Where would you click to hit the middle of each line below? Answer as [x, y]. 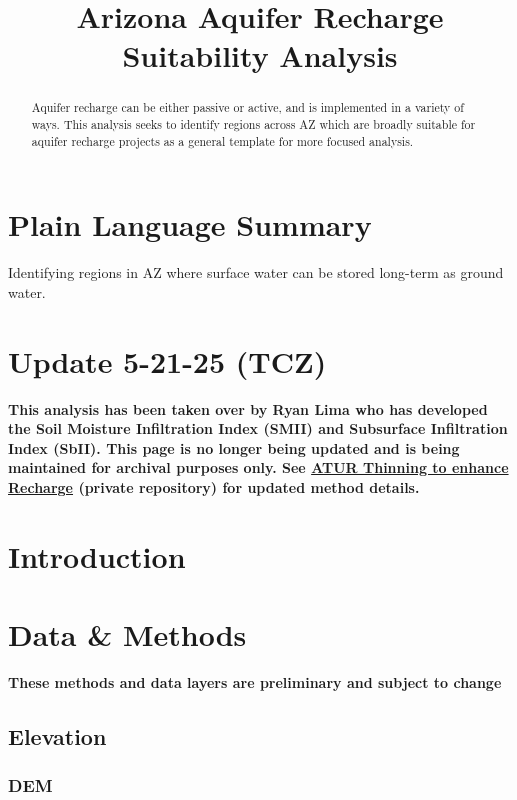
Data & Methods [127, 634]
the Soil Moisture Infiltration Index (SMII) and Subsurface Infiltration [258, 428]
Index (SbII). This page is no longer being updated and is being [234, 447]
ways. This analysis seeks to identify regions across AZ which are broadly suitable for [253, 124]
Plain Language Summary [190, 224]
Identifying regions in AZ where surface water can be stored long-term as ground [256, 272]
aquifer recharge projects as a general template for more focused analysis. [222, 140]
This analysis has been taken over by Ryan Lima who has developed [248, 408]
